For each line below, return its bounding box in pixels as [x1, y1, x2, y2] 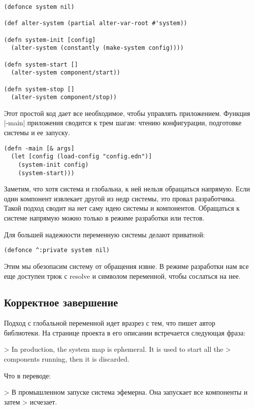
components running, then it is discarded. [4, 354, 129, 364]
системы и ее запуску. [4, 127, 70, 138]
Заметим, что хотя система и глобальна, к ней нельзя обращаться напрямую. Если [4, 184, 250, 194]
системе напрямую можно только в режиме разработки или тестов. [4, 213, 204, 223]
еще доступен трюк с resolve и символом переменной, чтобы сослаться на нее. [4, 270, 241, 281]
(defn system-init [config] [4, 36, 96, 43]
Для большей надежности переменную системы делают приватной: [4, 229, 205, 239]
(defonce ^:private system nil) [4, 247, 110, 254]
